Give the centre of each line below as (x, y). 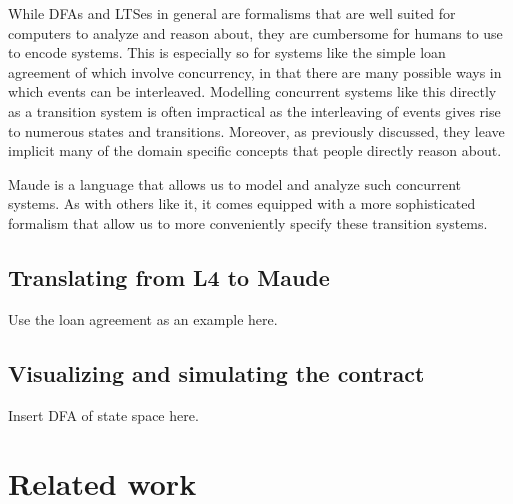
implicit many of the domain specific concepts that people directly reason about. (255, 150)
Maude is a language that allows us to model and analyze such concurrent (235, 183)
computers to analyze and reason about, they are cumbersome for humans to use (255, 32)
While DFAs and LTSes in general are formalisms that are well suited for (232, 13)
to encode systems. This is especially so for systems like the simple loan (227, 52)
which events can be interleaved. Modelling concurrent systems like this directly (252, 91)
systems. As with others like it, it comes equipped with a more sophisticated (242, 203)
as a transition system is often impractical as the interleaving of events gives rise (254, 110)
